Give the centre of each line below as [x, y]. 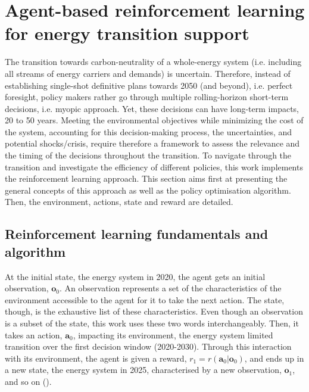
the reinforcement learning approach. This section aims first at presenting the [146, 178]
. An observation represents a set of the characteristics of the [171, 288]
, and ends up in [274, 358]
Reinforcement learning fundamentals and [137, 234]
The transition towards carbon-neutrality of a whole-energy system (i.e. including [153, 62]
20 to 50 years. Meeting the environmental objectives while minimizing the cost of [154, 120]
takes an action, [34, 335]
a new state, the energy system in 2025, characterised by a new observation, [143, 370]
